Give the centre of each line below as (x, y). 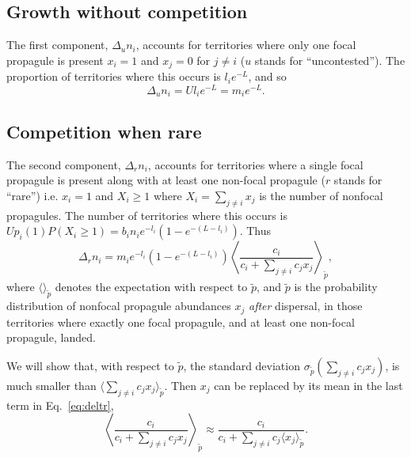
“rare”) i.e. (32, 195)
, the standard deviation (242, 365)
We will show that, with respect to (90, 365)
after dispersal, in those (306, 306)
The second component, (64, 164)
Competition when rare (104, 131)
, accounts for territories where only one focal (246, 45)
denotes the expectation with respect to (151, 287)
